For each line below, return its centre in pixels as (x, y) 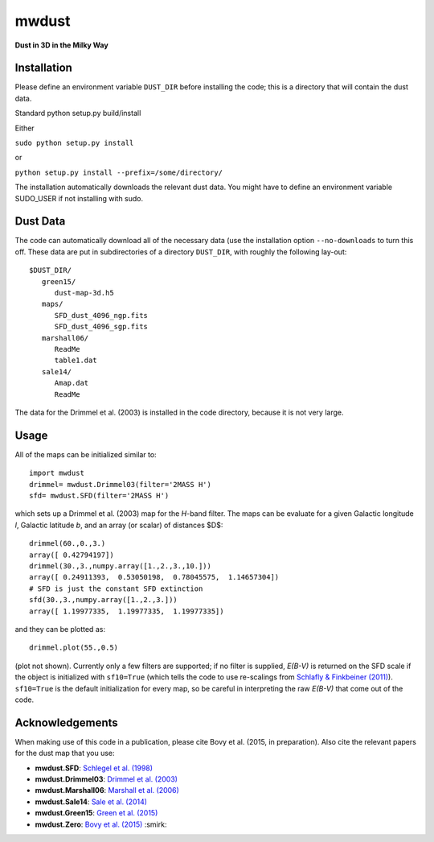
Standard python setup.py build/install (78, 114)
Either (25, 128)
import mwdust (57, 473)
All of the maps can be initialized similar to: (86, 454)
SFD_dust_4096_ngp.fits (101, 315)
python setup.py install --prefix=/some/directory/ (119, 172)
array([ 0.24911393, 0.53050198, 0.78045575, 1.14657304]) (154, 577)
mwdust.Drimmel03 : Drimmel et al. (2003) (106, 779)
